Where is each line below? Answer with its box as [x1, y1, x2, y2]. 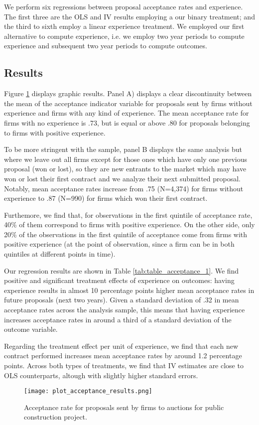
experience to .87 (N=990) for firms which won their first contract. [4, 193, 208, 203]
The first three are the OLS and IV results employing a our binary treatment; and [4, 11, 255, 21]
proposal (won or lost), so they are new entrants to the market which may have [4, 163, 247, 174]
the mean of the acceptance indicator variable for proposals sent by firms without [4, 98, 253, 108]
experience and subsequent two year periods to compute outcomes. [4, 40, 207, 51]
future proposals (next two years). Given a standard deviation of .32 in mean [4, 294, 239, 305]
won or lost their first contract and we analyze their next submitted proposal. [4, 173, 241, 183]
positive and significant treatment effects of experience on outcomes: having [4, 275, 235, 285]
